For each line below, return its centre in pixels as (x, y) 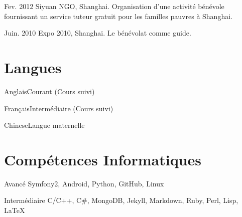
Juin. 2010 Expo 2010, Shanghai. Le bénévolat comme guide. (98, 33)
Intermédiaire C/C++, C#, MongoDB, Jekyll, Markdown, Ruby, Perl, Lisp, (121, 200)
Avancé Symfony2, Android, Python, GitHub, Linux (84, 183)
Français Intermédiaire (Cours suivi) (59, 108)
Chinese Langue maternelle (44, 125)
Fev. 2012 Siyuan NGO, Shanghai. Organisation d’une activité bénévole (114, 6)
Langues (33, 67)
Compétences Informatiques (103, 159)
